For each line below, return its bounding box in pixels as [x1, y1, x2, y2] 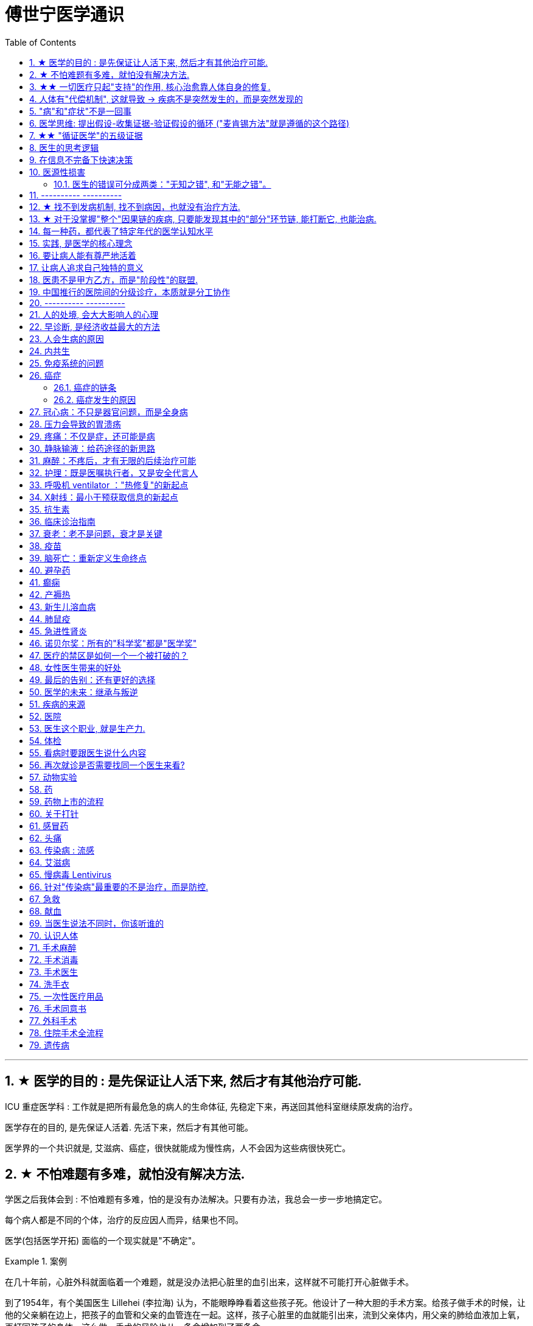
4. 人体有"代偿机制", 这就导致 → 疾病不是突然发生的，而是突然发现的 [29, 93, 303, 104]
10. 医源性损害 [29, 166, 86, 177]
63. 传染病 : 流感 [29, 844, 94, 855]
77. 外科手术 [29, 1015, 77, 1026]
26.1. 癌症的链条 [54, 382, 117, 393]
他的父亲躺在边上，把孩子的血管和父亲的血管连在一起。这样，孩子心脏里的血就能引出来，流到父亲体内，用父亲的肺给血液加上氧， [5, 1310, 524, 1321]
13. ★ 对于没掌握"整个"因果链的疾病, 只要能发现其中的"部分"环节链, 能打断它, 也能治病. [29, 213, 377, 224]
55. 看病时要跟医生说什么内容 [29, 747, 147, 758]
